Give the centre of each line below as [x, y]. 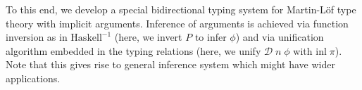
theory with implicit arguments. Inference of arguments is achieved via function [177, 23]
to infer [211, 37]
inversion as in [37, 37]
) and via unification [280, 37]
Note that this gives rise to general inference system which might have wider [170, 64]
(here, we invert [148, 37]
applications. [33, 78]
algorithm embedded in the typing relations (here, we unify [133, 50]
